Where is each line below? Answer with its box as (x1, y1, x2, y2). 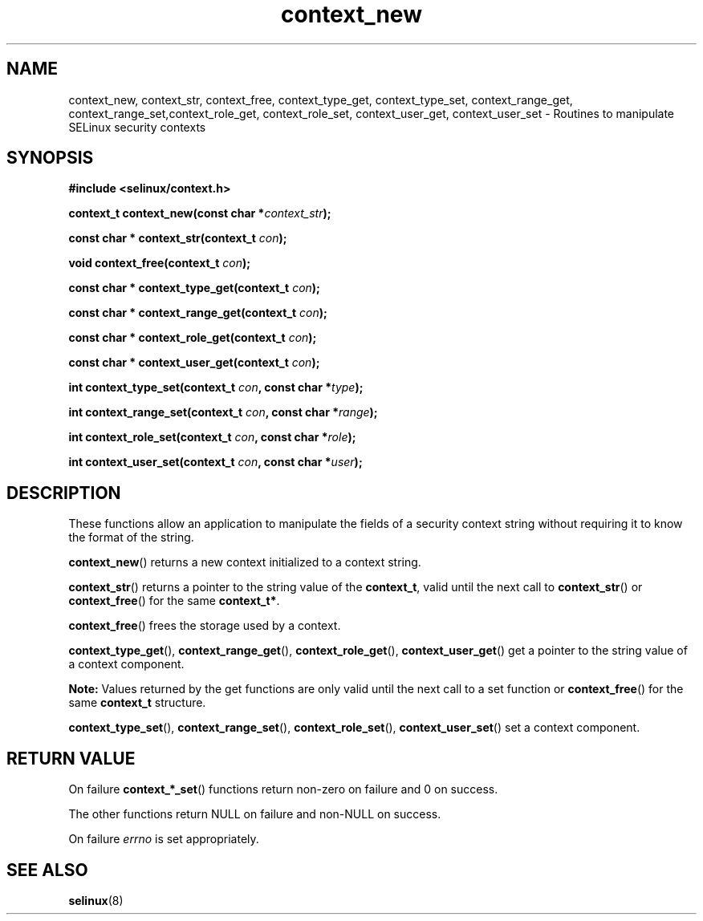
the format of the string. (68, 530, 194, 545)
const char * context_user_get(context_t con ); (68, 355, 320, 370)
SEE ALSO (6, 859, 88, 880)
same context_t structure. (68, 696, 206, 710)
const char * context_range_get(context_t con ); (68, 306, 327, 320)
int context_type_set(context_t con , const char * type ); (68, 380, 364, 395)
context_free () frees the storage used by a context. (68, 619, 341, 633)
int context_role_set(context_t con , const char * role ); (68, 430, 356, 444)
